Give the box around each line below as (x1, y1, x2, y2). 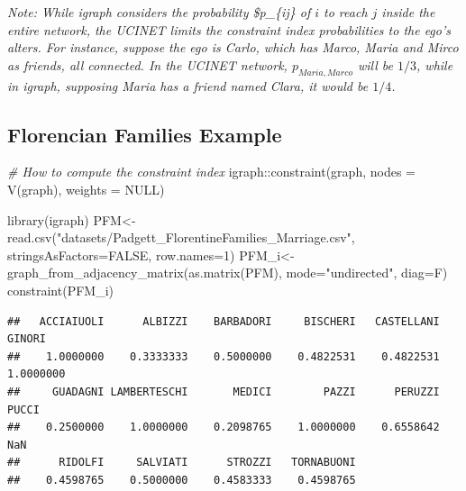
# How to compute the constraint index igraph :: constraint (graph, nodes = (7, 162, 416, 181)
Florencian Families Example (7, 120, 282, 148)
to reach (324, 3, 368, 21)
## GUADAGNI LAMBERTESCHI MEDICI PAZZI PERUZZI (7, 385, 440, 398)
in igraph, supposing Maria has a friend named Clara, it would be (7, 76, 369, 95)
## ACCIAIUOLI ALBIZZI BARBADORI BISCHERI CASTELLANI (7, 314, 440, 328)
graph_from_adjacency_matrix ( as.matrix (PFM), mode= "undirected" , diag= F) (7, 263, 448, 282)
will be (358, 55, 394, 74)
